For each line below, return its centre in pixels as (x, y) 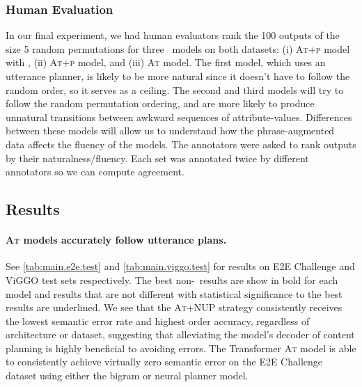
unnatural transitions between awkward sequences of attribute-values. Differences (179, 117)
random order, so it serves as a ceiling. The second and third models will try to (175, 89)
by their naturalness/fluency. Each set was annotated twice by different (157, 158)
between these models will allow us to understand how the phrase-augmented (170, 131)
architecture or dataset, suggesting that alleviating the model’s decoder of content (180, 334)
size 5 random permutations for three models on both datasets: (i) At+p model (178, 48)
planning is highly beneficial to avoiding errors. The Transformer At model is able (181, 348)
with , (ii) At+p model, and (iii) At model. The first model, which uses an (166, 62)
